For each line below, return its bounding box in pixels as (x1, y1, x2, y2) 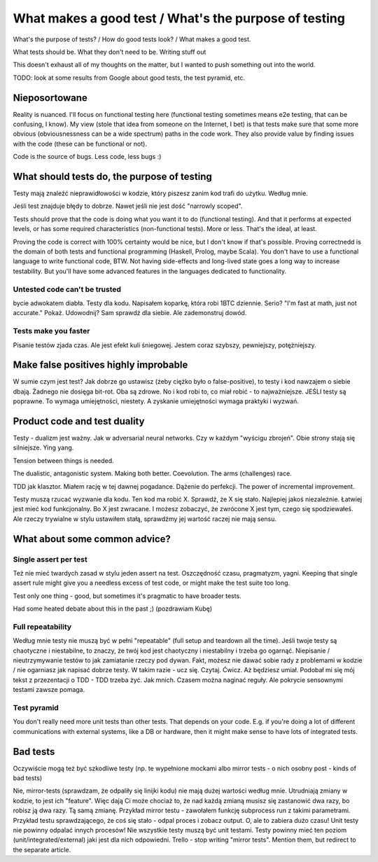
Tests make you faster (13, 326, 90, 336)
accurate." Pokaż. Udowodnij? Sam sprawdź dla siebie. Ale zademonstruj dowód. (13, 309, 247, 317)
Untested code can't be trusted (13, 284, 122, 294)
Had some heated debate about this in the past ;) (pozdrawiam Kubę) (13, 604, 213, 613)
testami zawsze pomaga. (13, 686, 85, 694)
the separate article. (13, 845, 71, 854)
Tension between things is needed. (13, 456, 115, 465)
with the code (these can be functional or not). (13, 139, 147, 148)
